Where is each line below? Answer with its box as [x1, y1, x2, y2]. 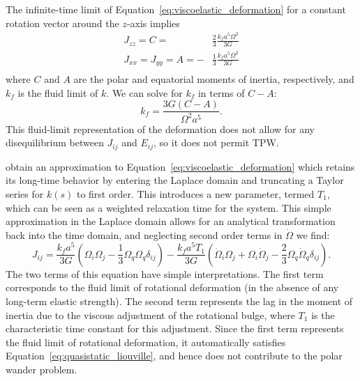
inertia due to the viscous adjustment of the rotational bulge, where [6, 307, 295, 322]
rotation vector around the [6, 15, 119, 30]
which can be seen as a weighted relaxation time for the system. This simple [6, 200, 331, 215]
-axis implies [126, 15, 180, 30]
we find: [296, 227, 330, 242]
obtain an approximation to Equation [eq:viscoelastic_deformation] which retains [6, 159, 355, 173]
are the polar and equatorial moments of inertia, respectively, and [73, 72, 354, 86]
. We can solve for [106, 85, 183, 100]
